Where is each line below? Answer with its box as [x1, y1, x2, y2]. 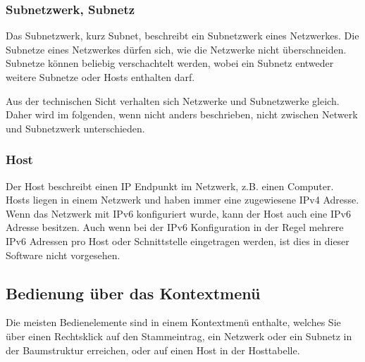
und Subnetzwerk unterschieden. [6, 120, 145, 135]
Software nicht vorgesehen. [6, 247, 120, 262]
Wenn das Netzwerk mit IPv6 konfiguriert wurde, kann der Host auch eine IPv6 [6, 206, 351, 220]
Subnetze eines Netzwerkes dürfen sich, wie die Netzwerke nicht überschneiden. [6, 42, 347, 56]
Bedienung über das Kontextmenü [6, 282, 261, 304]
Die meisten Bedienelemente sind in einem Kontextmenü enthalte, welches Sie [6, 315, 341, 330]
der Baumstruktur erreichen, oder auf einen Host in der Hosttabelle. [6, 342, 300, 357]
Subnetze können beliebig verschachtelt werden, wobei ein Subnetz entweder [6, 56, 334, 70]
